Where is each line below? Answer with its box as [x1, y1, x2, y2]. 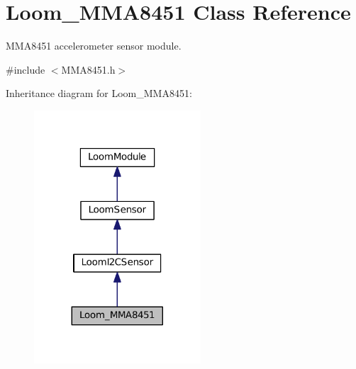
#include [6, 62, 45, 76]
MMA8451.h [61, 62, 116, 76]
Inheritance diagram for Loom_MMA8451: [6, 86, 192, 101]
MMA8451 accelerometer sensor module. [6, 38, 182, 53]
